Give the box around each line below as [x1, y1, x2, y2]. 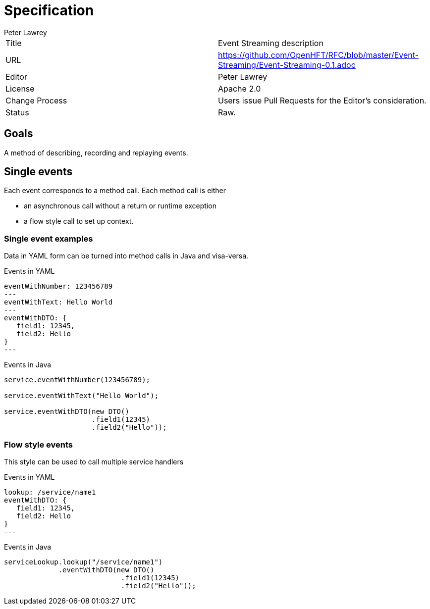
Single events [4, 165, 73, 178]
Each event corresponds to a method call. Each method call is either [4, 186, 226, 195]
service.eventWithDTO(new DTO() [4, 407, 129, 416]
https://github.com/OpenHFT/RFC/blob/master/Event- [218, 50, 419, 60]
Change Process [5, 95, 67, 105]
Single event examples [4, 233, 93, 244]
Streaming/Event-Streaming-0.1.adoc [218, 59, 356, 70]
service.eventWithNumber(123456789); [4, 376, 151, 384]
